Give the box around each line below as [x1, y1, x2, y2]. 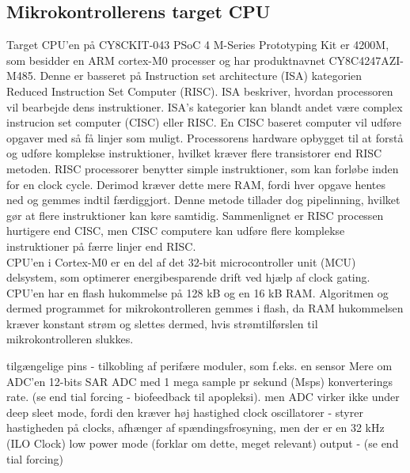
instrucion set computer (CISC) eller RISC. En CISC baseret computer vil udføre [6, 114, 402, 131]
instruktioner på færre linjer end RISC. [6, 237, 196, 254]
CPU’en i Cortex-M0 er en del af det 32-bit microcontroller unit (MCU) [6, 253, 356, 270]
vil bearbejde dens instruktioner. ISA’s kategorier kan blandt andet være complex [6, 98, 403, 115]
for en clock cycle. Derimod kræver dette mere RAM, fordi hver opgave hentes [6, 176, 386, 192]
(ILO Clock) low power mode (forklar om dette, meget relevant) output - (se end [6, 435, 399, 452]
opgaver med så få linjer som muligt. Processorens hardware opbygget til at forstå [6, 129, 404, 146]
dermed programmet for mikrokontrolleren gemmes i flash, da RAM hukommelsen [6, 300, 404, 316]
